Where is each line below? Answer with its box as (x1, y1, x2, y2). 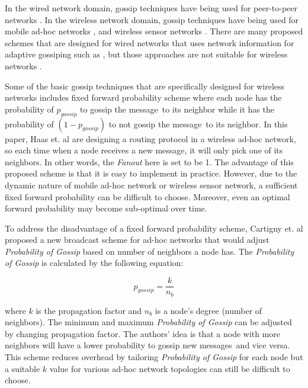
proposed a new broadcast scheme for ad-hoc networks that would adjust (5, 233, 269, 246)
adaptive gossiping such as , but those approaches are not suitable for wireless (5, 48, 288, 60)
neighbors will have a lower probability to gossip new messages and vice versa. (5, 339, 290, 351)
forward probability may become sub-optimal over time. (5, 202, 207, 214)
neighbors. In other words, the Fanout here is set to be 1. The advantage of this (5, 155, 294, 168)
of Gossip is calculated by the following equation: (5, 256, 184, 269)
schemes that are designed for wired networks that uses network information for (5, 36, 294, 49)
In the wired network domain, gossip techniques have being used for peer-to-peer (5, 2, 297, 14)
